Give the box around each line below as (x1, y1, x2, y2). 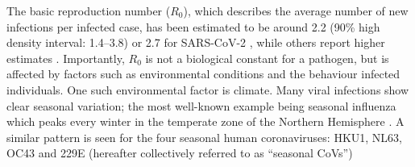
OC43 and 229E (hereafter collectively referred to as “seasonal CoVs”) (6, 144, 353, 161)
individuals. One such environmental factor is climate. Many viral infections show (6, 81, 409, 98)
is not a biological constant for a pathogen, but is (145, 49, 389, 66)
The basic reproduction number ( (6, 2, 171, 19)
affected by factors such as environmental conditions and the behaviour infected (6, 65, 400, 82)
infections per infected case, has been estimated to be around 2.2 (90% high (6, 18, 380, 35)
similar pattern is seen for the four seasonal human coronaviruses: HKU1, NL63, (6, 128, 402, 145)
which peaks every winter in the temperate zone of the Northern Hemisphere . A (6, 113, 405, 130)
